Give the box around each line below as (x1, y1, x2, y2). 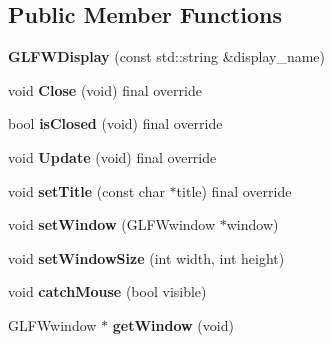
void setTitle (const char (8, 180, 165, 201)
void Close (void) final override (8, 79, 202, 100)
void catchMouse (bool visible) (8, 281, 207, 302)
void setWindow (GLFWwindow (8, 214, 216, 235)
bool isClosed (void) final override (8, 113, 223, 134)
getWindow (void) (112, 314, 234, 335)
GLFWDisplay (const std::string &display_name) (8, 46, 326, 67)
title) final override (176, 180, 292, 201)
